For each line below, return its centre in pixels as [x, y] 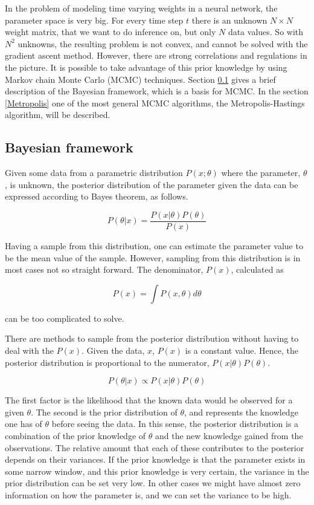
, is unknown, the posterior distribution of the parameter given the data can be [152, 184]
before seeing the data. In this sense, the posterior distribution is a [175, 424]
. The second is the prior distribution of [104, 412]
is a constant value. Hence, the [242, 350]
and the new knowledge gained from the [229, 435]
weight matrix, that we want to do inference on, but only [111, 32]
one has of [24, 424]
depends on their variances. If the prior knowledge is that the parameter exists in [155, 459]
